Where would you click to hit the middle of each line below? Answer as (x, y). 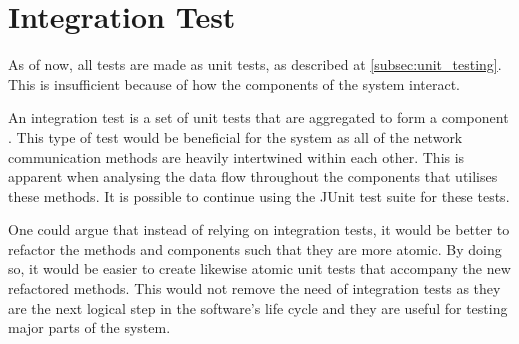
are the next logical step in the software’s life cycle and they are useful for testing (258, 307)
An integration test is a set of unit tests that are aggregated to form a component (258, 117)
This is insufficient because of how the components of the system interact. (234, 83)
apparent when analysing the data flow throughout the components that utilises (253, 176)
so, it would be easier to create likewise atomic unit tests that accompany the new (259, 268)
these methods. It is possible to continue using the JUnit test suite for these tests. (259, 195)
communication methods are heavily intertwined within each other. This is (236, 156)
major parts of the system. (89, 327)
